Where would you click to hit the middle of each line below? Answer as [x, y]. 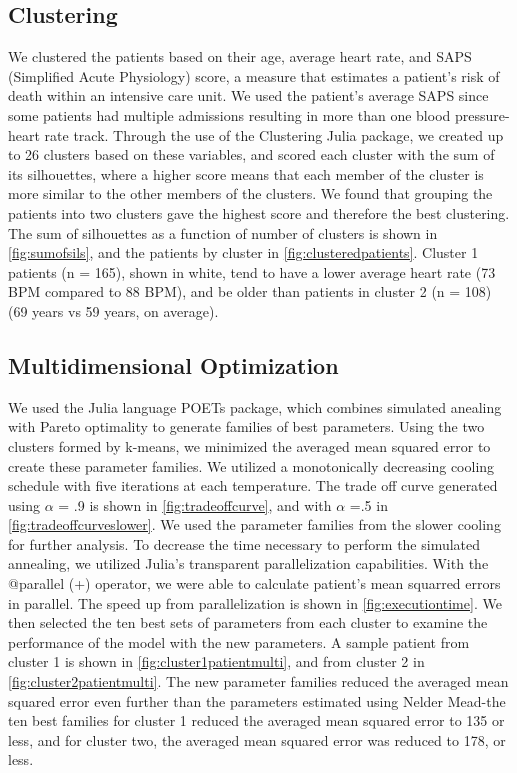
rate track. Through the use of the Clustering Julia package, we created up [274, 134]
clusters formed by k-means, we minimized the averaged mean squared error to [249, 445]
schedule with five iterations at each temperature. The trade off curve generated [253, 485]
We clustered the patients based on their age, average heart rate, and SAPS [240, 56]
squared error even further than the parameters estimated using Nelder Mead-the [257, 700]
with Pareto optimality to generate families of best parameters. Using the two [246, 426]
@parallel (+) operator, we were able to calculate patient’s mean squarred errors [254, 583]
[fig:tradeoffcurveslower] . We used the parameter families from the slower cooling [254, 524]
